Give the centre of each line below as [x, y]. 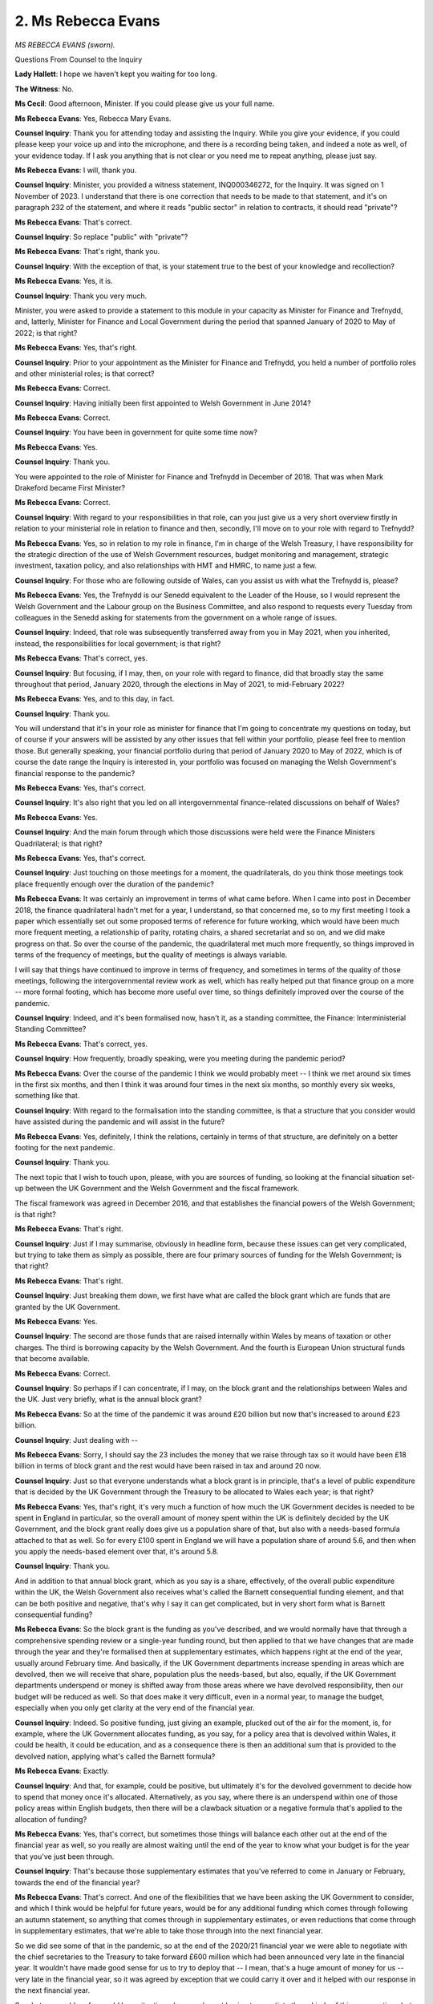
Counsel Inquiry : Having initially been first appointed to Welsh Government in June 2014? [163, 403]
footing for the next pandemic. [65, 1147]
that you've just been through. [65, 1857]
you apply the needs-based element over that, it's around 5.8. [117, 1552]
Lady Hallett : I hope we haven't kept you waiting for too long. [116, 74]
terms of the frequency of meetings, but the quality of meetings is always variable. [151, 955]
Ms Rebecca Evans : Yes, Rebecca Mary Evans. [93, 118]
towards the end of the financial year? [77, 1882]
